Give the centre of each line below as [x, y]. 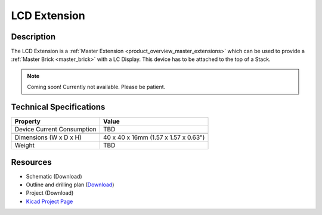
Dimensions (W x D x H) [48, 137]
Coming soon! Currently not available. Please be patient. [96, 87]
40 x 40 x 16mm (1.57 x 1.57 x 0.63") [154, 137]
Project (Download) [50, 193]
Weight [25, 145]
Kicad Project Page [49, 201]
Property [28, 121]
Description [33, 37]
